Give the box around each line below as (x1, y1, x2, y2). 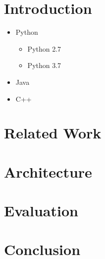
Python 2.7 (27, 43, 61, 54)
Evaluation (4, 200, 78, 221)
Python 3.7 (27, 60, 61, 70)
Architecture (4, 161, 92, 182)
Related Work (4, 123, 102, 143)
